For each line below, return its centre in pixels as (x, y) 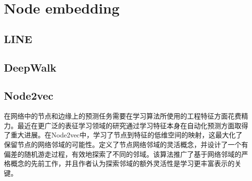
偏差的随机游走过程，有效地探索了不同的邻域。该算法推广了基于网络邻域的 (123, 154)
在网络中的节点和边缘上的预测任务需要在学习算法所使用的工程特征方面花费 (123, 116)
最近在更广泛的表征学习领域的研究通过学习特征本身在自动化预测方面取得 (133, 125)
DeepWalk (30, 67)
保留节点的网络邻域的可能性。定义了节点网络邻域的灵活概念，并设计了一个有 (126, 144)
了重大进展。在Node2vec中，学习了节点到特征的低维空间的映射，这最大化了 (123, 135)
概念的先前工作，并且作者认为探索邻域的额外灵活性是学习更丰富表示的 (122, 163)
